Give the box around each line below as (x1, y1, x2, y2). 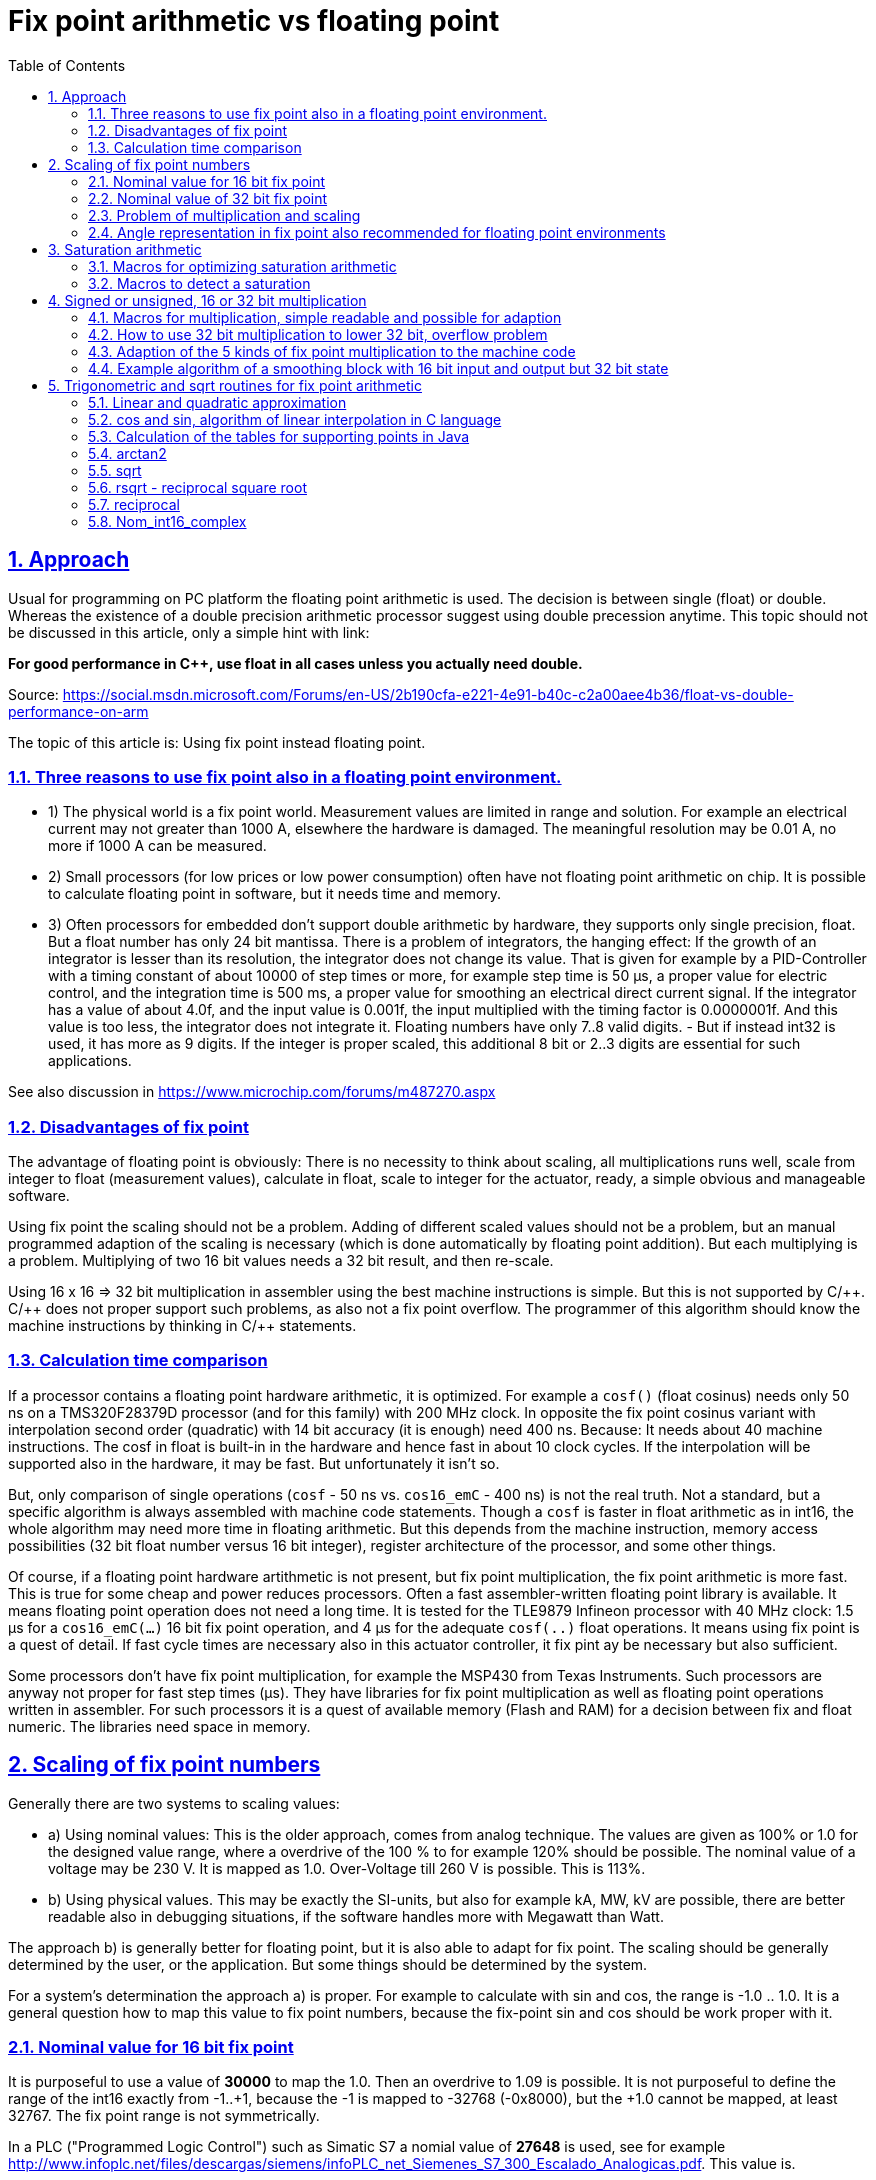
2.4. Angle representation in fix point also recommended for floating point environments (88, 223, 666, 241)
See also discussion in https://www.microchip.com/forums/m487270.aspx (8, 1083, 496, 1101)
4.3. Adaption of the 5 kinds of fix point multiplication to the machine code (88, 342, 576, 360)
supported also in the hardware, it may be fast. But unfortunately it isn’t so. (8, 1454, 500, 1472)
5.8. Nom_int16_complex (88, 512, 247, 530)
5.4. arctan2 (88, 444, 167, 462)
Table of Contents (8, 56, 126, 74)
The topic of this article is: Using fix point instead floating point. (8, 733, 426, 751)
